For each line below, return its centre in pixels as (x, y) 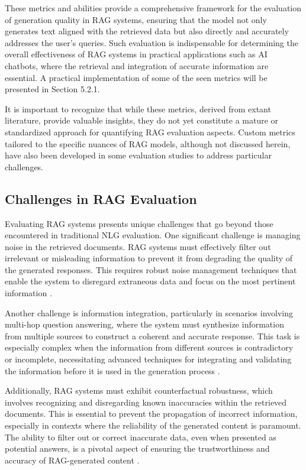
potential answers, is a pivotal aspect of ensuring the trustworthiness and (137, 448)
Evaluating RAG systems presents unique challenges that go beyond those (139, 223)
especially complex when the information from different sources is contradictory (149, 347)
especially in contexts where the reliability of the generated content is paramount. (153, 425)
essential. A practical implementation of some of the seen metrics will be (136, 77)
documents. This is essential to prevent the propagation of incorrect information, (151, 414)
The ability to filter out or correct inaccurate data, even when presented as (141, 437)
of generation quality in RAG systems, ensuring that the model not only (136, 19)
